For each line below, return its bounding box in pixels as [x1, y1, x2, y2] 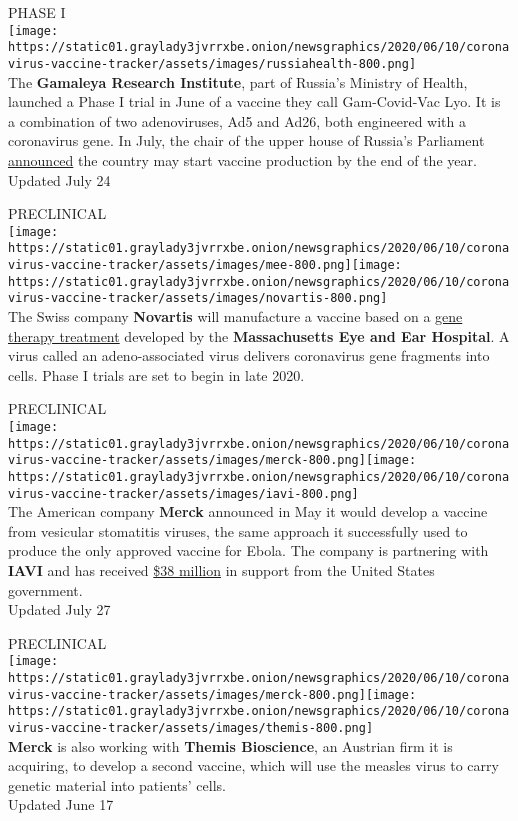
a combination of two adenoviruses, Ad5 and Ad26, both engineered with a [8, 110, 466, 131]
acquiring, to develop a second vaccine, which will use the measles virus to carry [8, 755, 499, 776]
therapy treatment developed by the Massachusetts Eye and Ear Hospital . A [8, 325, 510, 346]
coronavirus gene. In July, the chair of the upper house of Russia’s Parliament [8, 130, 485, 151]
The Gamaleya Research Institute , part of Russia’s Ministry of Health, [8, 71, 468, 92]
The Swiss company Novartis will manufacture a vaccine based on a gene [8, 306, 463, 326]
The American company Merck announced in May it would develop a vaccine [8, 501, 488, 522]
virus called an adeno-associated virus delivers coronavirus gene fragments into [8, 345, 490, 366]
